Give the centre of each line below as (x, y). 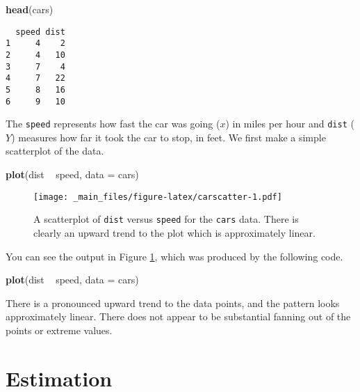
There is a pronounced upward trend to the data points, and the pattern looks (173, 303)
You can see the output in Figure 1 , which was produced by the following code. (174, 256)
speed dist (40, 32)
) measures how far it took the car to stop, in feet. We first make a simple (169, 137)
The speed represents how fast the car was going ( (113, 124)
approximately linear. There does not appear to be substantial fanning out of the (178, 316)
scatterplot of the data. (55, 151)
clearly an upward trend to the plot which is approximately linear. (174, 232)
